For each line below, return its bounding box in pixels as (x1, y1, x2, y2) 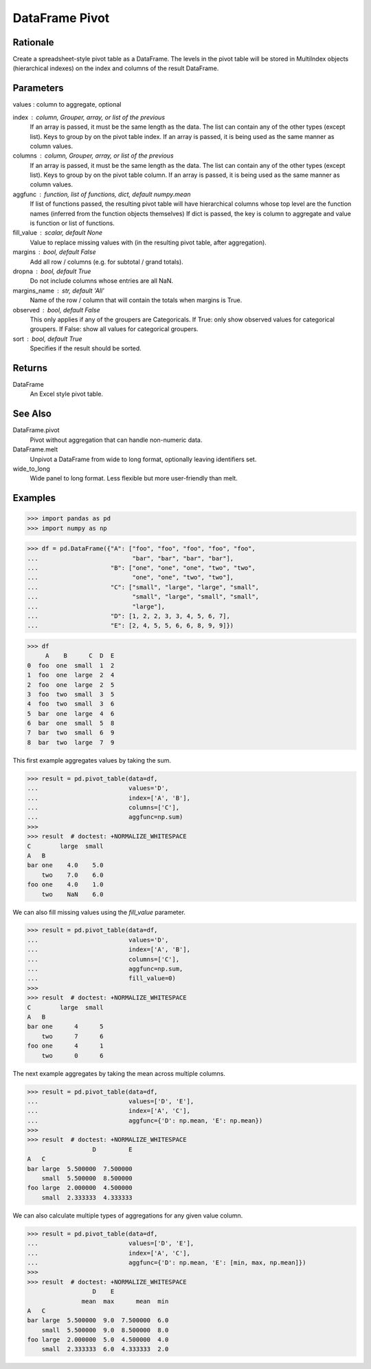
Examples (12, 492, 56, 504)
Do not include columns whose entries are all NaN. (30, 277, 174, 285)
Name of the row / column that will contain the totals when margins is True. (30, 296, 243, 304)
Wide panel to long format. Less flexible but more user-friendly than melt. (30, 474, 238, 482)
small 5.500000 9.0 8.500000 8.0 (41, 1326, 169, 1334)
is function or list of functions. (30, 219, 115, 227)
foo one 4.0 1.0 (27, 881, 104, 889)
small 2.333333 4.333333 (41, 1193, 133, 1201)
